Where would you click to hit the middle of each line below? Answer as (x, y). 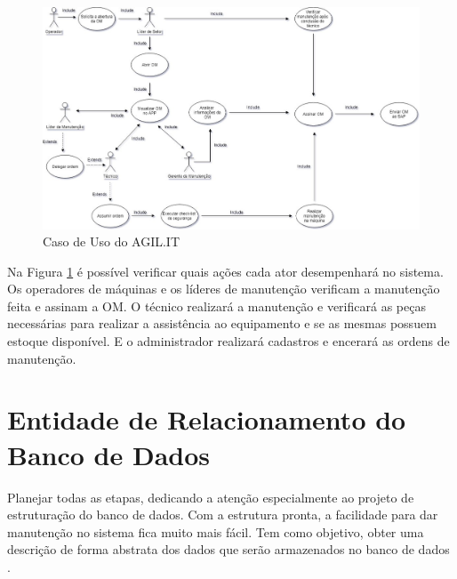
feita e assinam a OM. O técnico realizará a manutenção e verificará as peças (216, 306)
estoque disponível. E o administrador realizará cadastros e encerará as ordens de (228, 341)
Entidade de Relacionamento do (207, 419)
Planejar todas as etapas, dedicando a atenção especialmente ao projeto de (211, 497)
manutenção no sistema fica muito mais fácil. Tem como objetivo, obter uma (216, 531)
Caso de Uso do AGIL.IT (112, 241)
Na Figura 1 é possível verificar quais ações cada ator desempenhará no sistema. (225, 271)
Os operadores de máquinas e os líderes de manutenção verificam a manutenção (224, 289)
